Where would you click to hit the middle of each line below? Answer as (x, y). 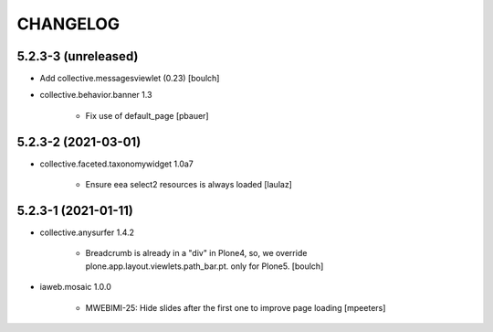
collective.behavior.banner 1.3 (96, 95)
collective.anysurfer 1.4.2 (87, 232)
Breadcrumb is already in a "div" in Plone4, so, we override (196, 253)
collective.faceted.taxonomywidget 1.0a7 (116, 164)
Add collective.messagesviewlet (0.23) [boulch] (130, 79)
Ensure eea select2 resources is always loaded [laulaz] (189, 185)
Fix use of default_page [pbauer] (147, 115)
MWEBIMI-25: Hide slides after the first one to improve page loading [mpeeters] (236, 307)
